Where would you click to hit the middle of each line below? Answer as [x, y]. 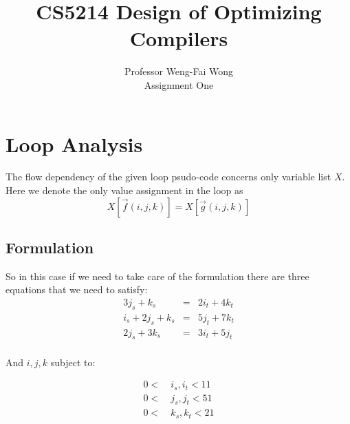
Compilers [179, 38]
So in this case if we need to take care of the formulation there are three [157, 276]
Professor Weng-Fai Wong [179, 71]
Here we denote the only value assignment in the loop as [124, 190]
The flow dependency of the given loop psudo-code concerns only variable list [168, 177]
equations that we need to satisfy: [77, 289]
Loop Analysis [74, 144]
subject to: [73, 362]
